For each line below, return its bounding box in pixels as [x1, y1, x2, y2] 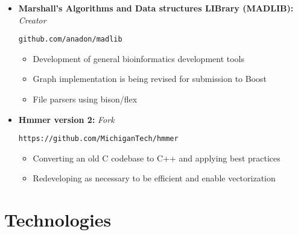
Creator [18, 13, 46, 26]
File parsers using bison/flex [33, 93, 138, 105]
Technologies [4, 207, 112, 232]
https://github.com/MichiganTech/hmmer [18, 134, 179, 143]
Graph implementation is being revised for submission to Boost [33, 72, 267, 85]
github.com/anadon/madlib [18, 35, 122, 44]
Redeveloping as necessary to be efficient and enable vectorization [33, 172, 276, 184]
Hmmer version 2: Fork [18, 113, 115, 125]
